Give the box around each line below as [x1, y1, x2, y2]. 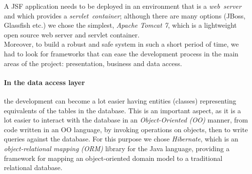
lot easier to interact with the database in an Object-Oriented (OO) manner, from [4, 115, 248, 125]
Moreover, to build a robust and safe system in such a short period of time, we [4, 39, 239, 49]
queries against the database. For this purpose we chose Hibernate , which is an [4, 134, 238, 144]
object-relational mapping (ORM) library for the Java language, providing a [4, 143, 230, 153]
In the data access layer [4, 77, 85, 87]
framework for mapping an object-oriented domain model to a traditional [4, 153, 223, 163]
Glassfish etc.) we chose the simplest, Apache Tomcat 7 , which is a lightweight [4, 20, 237, 30]
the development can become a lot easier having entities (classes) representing [4, 95, 236, 105]
